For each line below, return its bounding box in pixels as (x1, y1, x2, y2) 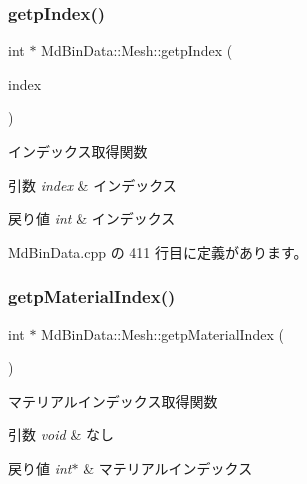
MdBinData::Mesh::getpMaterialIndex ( (41, 323, 284, 344)
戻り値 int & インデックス (8, 208, 176, 229)
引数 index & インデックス (8, 174, 177, 195)
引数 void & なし (8, 424, 114, 445)
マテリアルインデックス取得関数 (8, 390, 218, 411)
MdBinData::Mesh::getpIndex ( (41, 40, 233, 61)
